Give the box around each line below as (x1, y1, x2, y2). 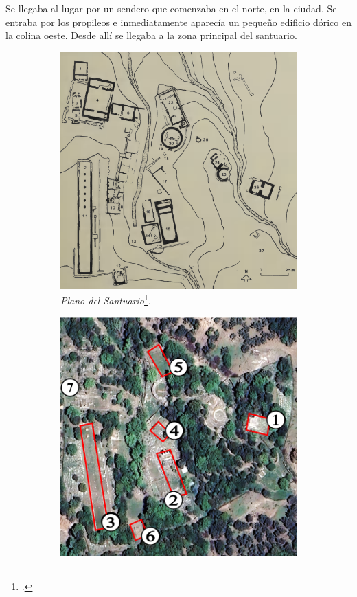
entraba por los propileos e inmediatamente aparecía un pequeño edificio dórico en (5, 14, 352, 29)
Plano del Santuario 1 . (60, 291, 151, 308)
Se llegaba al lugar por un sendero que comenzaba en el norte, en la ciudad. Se (5, 1, 337, 15)
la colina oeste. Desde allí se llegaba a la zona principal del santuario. (5, 28, 297, 43)
